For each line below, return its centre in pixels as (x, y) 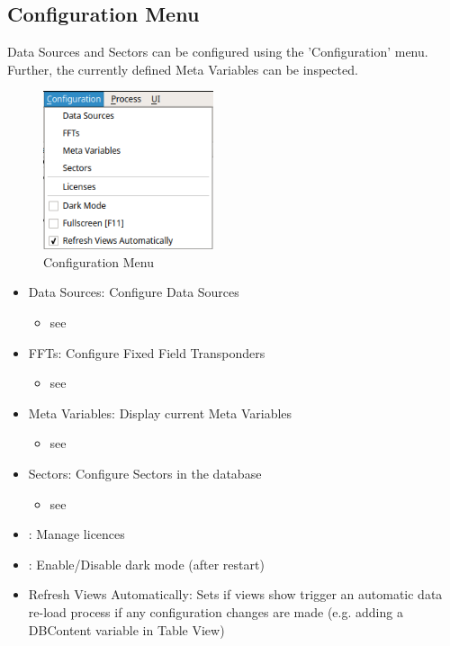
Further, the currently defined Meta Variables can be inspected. (183, 69)
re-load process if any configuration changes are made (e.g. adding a (216, 611)
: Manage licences (76, 534)
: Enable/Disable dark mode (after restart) (146, 564)
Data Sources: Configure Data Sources (134, 292)
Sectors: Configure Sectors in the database (145, 473)
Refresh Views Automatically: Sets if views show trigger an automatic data (235, 594)
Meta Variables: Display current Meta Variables (160, 413)
